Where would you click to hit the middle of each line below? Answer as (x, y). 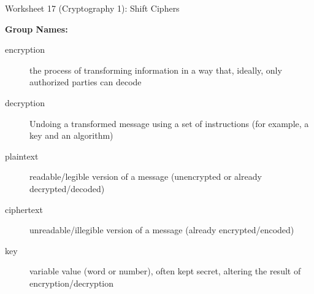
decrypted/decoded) (67, 188)
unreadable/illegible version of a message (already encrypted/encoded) (162, 230)
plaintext (22, 156)
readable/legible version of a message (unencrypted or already (146, 176)
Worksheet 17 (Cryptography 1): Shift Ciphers (92, 8)
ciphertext (24, 209)
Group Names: (36, 29)
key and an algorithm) (71, 135)
